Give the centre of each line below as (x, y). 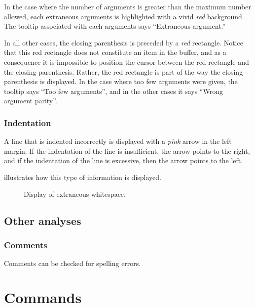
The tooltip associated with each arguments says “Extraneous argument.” (115, 26)
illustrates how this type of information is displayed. (83, 177)
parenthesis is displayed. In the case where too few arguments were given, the (121, 81)
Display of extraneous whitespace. (75, 194)
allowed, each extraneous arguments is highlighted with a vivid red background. (124, 16)
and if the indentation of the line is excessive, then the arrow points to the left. (124, 160)
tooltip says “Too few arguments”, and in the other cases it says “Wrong (113, 91)
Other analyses (43, 220)
